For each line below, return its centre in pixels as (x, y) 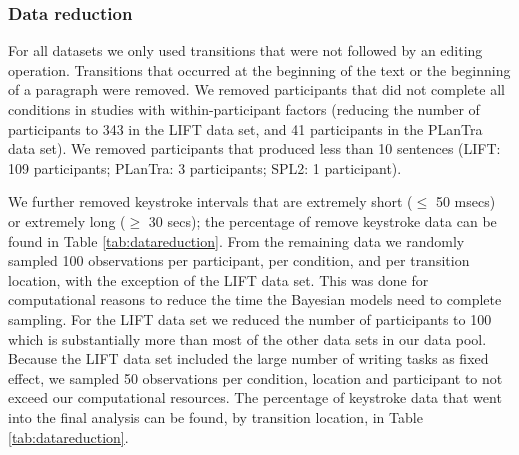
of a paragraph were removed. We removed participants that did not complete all (256, 89)
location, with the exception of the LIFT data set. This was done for (218, 279)
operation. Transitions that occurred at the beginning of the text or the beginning (259, 69)
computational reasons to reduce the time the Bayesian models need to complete (255, 299)
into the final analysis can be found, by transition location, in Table (215, 416)
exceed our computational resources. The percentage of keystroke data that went (255, 397)
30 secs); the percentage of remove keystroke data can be (322, 220)
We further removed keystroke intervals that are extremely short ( (210, 201)
